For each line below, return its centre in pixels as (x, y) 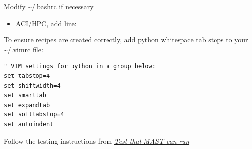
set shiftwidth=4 (32, 86)
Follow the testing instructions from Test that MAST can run (97, 140)
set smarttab (25, 95)
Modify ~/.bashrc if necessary (49, 6)
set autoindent (29, 124)
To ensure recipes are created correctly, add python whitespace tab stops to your (126, 40)
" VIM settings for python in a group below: (80, 66)
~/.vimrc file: (24, 49)
